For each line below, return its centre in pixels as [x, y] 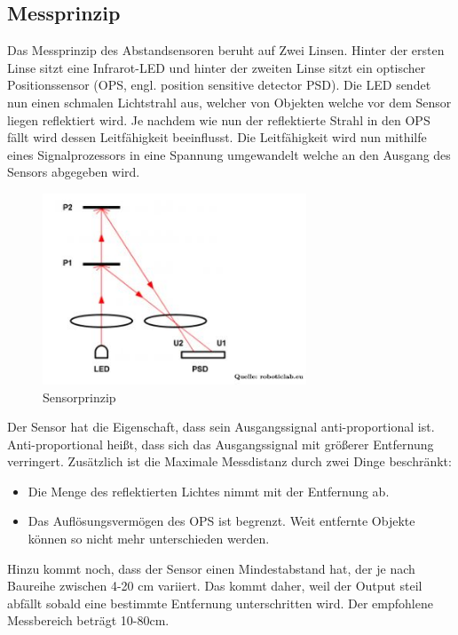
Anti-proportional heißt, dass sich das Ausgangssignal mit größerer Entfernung [221, 444]
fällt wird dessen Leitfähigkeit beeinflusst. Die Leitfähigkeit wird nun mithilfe [217, 137]
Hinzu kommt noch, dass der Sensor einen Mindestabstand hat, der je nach [211, 568]
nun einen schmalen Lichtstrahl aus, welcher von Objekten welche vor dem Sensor [229, 102]
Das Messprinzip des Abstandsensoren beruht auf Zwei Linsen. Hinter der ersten [226, 50]
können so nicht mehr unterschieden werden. [149, 539]
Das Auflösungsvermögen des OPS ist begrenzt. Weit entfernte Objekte [221, 521]
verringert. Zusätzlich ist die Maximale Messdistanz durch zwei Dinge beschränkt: [229, 461]
